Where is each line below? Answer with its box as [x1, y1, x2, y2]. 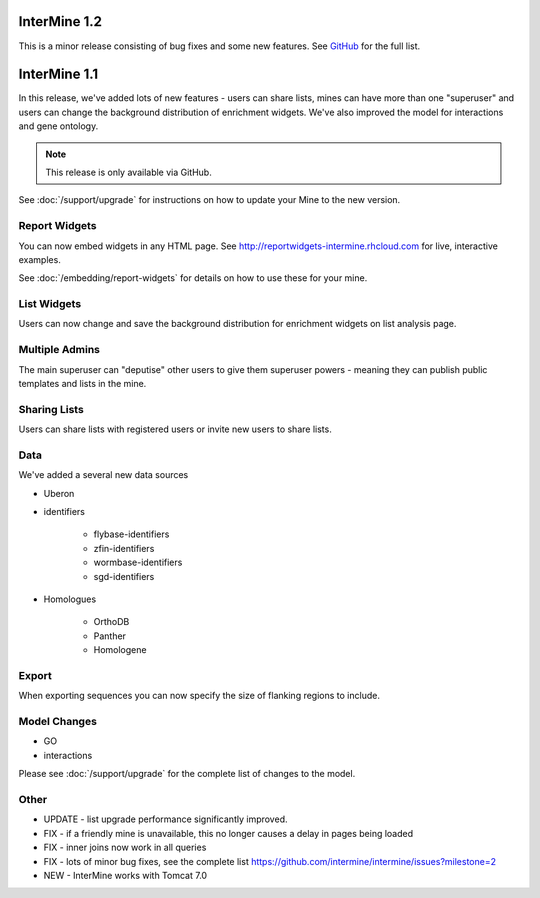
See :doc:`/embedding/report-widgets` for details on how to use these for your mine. [18, 272, 368, 284]
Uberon [43, 487, 75, 499]
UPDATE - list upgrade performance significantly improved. [43, 813, 288, 825]
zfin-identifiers [93, 542, 155, 554]
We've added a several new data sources [18, 469, 189, 481]
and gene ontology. [18, 120, 99, 132]
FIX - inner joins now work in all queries [43, 841, 207, 854]
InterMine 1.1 [18, 66, 99, 83]
